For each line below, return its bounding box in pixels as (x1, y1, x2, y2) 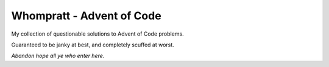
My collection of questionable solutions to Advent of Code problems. (11, 30, 184, 37)
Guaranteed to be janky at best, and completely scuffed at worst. (11, 41, 175, 48)
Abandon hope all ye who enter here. (11, 52, 105, 60)
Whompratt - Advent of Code (11, 9, 161, 22)
